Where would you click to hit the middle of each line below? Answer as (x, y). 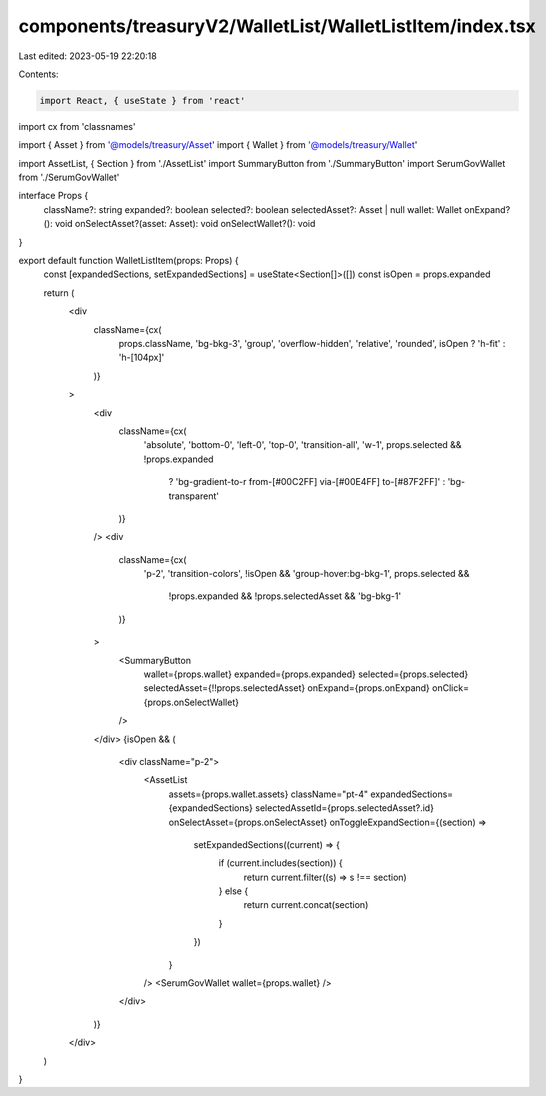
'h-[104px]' (141, 357)
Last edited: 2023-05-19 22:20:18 (87, 56)
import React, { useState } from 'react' (142, 100)
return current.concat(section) (306, 905)
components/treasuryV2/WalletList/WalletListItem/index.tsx (277, 26)
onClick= (450, 688)
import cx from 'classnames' (77, 126)
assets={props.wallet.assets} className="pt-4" (268, 794)
